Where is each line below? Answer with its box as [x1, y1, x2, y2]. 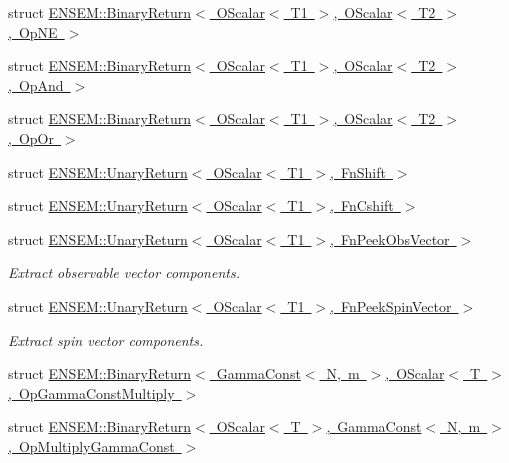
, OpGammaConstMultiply [8, 382, 175, 403]
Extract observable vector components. [8, 262, 240, 283]
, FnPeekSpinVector [330, 295, 452, 316]
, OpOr [8, 127, 54, 148]
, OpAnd [8, 74, 64, 95]
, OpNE [8, 21, 58, 42]
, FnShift [330, 161, 386, 182]
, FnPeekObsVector [330, 228, 450, 249]
